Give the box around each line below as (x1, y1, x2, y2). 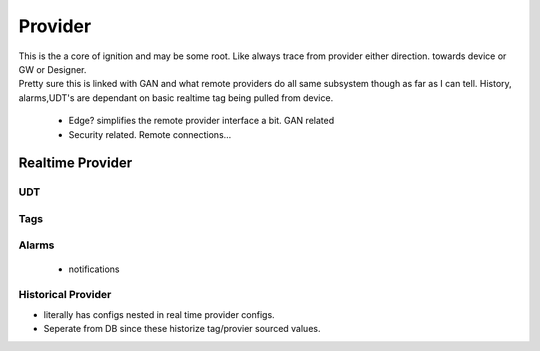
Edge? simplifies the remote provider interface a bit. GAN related (68, 115, 335, 127)
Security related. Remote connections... (68, 128, 232, 140)
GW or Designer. (18, 63, 87, 75)
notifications (68, 263, 120, 275)
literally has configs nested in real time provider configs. (43, 308, 275, 320)
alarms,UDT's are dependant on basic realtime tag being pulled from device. (18, 91, 334, 104)
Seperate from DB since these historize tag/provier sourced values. (43, 323, 321, 335)
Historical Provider (18, 288, 112, 302)
